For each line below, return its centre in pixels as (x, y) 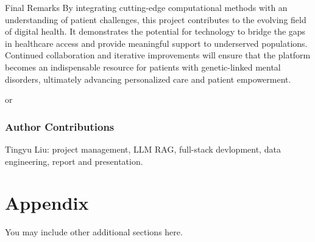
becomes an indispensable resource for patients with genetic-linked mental (143, 67)
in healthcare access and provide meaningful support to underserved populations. (156, 43)
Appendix (47, 203)
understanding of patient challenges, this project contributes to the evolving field (156, 19)
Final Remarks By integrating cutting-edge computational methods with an (146, 7)
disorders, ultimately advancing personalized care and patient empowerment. (148, 79)
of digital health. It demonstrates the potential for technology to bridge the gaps (155, 31)
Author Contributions (60, 126)
